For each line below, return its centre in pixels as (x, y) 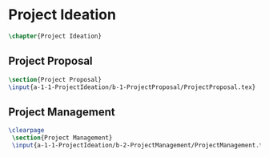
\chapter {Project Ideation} (55, 36)
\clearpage (26, 131)
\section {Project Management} (62, 138)
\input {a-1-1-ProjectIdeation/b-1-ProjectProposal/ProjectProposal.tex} (132, 87)
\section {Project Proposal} (55, 79)
